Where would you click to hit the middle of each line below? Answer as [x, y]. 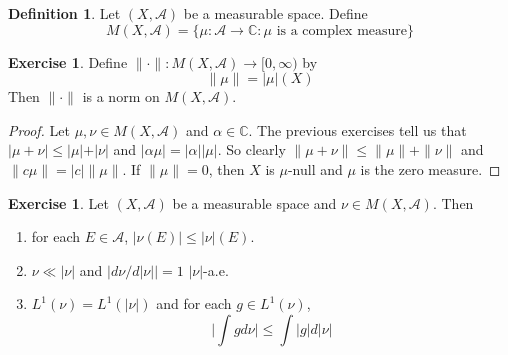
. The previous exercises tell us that [357, 129]
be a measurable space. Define [275, 13]
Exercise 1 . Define [68, 61]
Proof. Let [39, 129]
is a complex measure [342, 30]
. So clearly [251, 149]
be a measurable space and [254, 202]
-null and [315, 168]
